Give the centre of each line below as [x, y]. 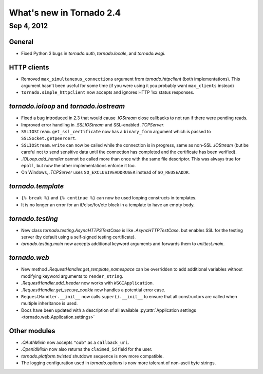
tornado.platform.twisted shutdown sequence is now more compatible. [93, 356]
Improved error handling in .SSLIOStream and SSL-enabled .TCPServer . [93, 125]
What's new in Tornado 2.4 [65, 13]
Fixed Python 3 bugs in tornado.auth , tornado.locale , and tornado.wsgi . [93, 53]
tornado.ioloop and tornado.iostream [67, 106]
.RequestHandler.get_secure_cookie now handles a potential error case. [93, 290]
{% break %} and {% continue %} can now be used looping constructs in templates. [109, 198]
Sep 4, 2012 [28, 26]
